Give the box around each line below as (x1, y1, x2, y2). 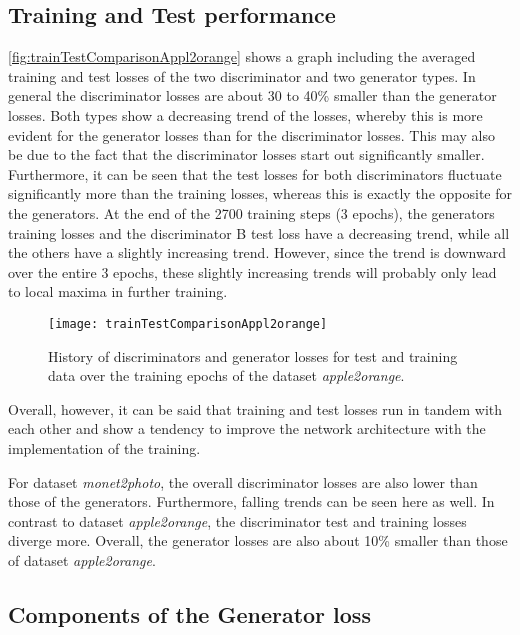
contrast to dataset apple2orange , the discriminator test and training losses (8, 510, 467, 531)
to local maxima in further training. (8, 281, 228, 302)
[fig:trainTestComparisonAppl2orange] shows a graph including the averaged (8, 46, 476, 67)
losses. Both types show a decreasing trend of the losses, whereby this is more (8, 104, 483, 125)
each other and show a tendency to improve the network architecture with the (8, 418, 486, 439)
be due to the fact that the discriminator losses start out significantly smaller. (8, 144, 485, 165)
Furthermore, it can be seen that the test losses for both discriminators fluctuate (8, 163, 502, 184)
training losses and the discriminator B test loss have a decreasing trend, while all (8, 222, 510, 243)
